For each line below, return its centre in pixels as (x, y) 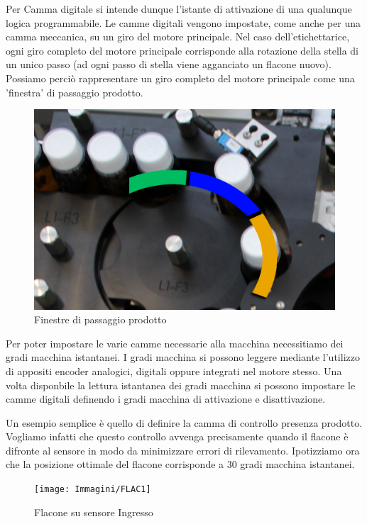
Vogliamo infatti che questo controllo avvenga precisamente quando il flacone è (177, 436)
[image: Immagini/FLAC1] (93, 490)
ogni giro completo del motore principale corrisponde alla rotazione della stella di (182, 50)
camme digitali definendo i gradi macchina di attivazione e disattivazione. (166, 399)
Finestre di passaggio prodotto (100, 319)
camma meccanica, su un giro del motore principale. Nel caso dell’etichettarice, (178, 37)
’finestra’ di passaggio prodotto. (75, 92)
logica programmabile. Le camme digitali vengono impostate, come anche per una (183, 22)
